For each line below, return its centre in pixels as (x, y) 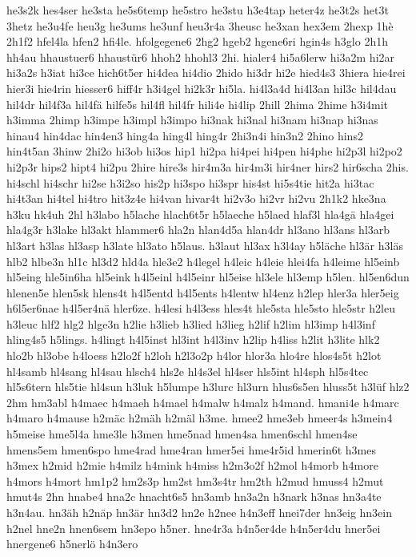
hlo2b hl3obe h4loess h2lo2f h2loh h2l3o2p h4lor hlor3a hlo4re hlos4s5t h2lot (194, 355)
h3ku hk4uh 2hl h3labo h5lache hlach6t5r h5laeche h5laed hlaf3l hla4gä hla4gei (200, 214)
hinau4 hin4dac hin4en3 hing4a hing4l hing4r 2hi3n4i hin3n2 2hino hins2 (185, 135)
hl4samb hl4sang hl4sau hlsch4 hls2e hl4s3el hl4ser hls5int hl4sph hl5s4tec (188, 371)
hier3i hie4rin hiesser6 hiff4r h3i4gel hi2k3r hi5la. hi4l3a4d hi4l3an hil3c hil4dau (202, 88)
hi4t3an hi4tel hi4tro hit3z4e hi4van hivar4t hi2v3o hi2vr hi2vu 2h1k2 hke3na (196, 198)
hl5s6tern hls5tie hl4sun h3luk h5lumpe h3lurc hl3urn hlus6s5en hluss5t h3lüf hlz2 (208, 387)
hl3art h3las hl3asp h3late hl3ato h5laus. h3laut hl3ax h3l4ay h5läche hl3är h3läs (205, 245)
